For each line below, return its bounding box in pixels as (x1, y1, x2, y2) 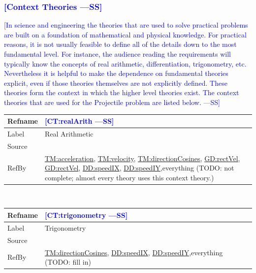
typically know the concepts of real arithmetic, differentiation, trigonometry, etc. (4, 58, 247, 68)
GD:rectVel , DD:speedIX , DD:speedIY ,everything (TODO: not (44, 163, 234, 173)
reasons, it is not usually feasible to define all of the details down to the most (4, 39, 237, 49)
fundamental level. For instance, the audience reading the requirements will (4, 49, 231, 59)
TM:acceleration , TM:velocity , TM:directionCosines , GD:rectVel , (44, 153, 240, 163)
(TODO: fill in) (44, 257, 91, 267)
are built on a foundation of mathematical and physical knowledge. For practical (4, 29, 247, 39)
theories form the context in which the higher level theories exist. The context (4, 87, 239, 98)
